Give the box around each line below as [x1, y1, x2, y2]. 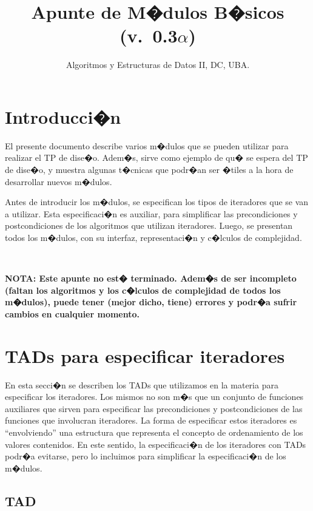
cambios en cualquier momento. [5, 307, 140, 320]
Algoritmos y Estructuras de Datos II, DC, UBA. [66, 58, 250, 71]
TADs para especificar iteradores [5, 343, 285, 368]
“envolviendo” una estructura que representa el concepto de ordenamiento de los [5, 426, 303, 439]
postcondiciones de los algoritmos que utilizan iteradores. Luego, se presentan [5, 219, 293, 232]
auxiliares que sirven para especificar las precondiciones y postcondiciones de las [5, 402, 303, 415]
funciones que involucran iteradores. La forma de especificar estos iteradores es [5, 414, 297, 427]
